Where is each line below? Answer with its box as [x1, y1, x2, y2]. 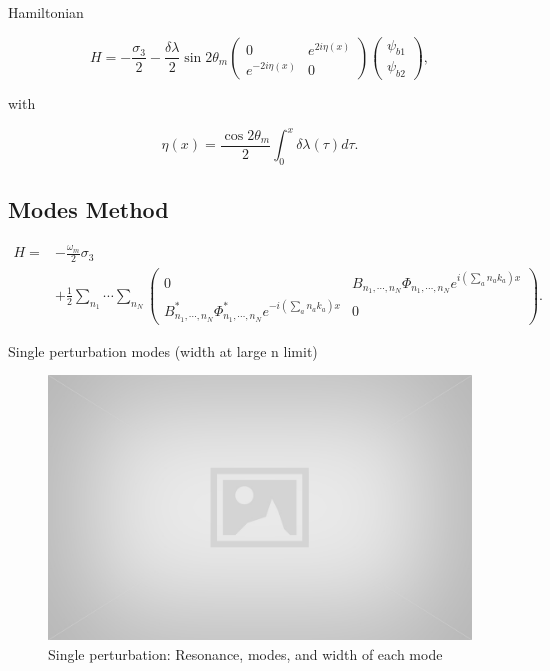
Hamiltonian [8, 2, 84, 22]
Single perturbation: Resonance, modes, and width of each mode [48, 644, 443, 665]
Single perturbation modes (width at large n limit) [8, 340, 318, 361]
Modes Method [8, 193, 169, 224]
